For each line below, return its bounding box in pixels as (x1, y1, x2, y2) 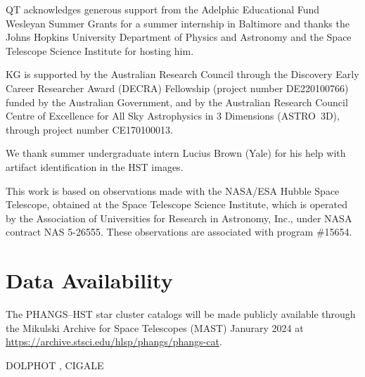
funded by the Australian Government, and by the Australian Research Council (6, 94, 348, 109)
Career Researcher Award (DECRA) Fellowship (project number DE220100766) (6, 80, 349, 95)
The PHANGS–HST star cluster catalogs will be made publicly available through (6, 307, 356, 321)
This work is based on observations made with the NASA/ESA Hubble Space (6, 183, 340, 198)
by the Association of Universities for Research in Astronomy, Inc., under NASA (6, 210, 352, 225)
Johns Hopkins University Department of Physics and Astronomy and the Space (6, 30, 352, 44)
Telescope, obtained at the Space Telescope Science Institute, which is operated (6, 197, 348, 212)
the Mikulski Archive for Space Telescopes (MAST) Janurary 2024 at (6, 320, 304, 335)
